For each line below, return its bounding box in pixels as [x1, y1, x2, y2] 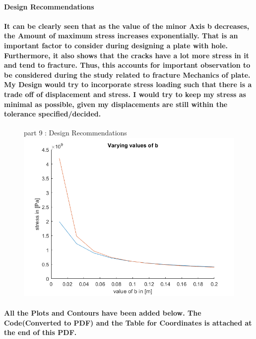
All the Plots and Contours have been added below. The [4, 308, 201, 318]
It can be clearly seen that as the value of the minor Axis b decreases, [4, 20, 250, 31]
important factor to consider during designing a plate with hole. [4, 40, 228, 50]
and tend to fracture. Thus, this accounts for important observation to [4, 60, 251, 70]
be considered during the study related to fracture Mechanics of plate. [4, 69, 251, 80]
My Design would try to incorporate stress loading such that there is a [4, 79, 252, 90]
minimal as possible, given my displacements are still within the [4, 99, 228, 109]
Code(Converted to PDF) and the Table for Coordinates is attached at [4, 317, 252, 328]
